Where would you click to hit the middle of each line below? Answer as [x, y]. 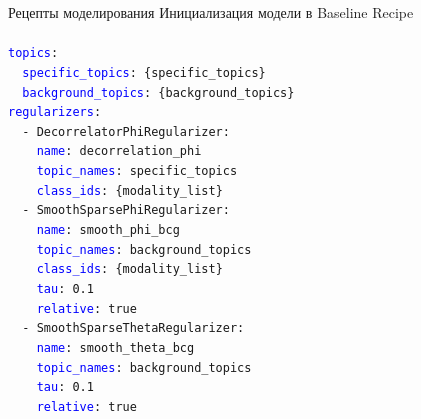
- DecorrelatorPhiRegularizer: [126, 131]
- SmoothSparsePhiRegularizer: [126, 210]
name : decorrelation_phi [119, 151]
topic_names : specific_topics [137, 171]
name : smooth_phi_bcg [108, 230]
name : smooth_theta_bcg [115, 348]
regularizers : [55, 112]
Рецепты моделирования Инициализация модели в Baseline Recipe [211, 12]
